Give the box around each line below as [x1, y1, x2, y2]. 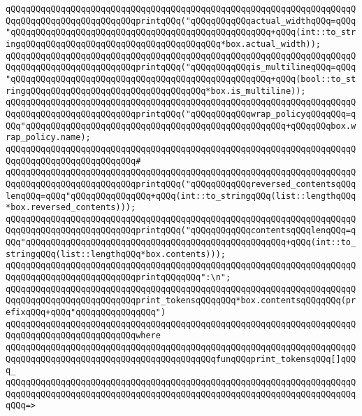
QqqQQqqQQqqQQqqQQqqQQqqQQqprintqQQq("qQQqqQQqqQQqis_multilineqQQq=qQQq [6, 62, 356, 73]
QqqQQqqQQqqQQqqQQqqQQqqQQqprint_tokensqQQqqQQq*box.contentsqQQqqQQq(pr [6, 296, 356, 306]
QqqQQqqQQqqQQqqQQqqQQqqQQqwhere [6, 331, 161, 341]
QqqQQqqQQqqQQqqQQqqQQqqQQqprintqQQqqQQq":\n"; [6, 272, 231, 283]
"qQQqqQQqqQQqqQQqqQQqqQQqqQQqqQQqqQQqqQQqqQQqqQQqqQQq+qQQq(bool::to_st [6, 74, 356, 84]
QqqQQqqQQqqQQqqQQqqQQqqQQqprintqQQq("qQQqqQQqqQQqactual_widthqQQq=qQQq [6, 15, 356, 26]
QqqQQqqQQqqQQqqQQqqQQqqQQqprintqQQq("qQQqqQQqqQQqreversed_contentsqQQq [6, 179, 356, 189]
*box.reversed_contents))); [6, 202, 136, 213]
